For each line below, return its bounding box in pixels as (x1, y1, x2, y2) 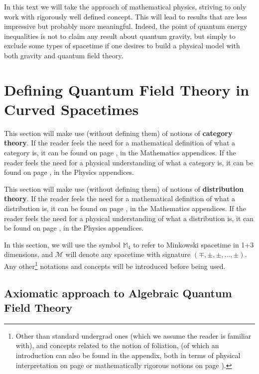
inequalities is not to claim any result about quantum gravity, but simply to (4, 30, 236, 41)
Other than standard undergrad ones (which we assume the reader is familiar (15, 330, 252, 341)
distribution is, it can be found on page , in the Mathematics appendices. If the (4, 203, 246, 214)
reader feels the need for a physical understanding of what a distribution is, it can (4, 213, 254, 223)
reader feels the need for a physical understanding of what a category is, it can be (4, 157, 254, 167)
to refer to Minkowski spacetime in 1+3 (133, 239, 254, 249)
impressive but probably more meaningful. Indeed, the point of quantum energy (4, 21, 248, 31)
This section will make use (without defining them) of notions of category (4, 127, 233, 138)
